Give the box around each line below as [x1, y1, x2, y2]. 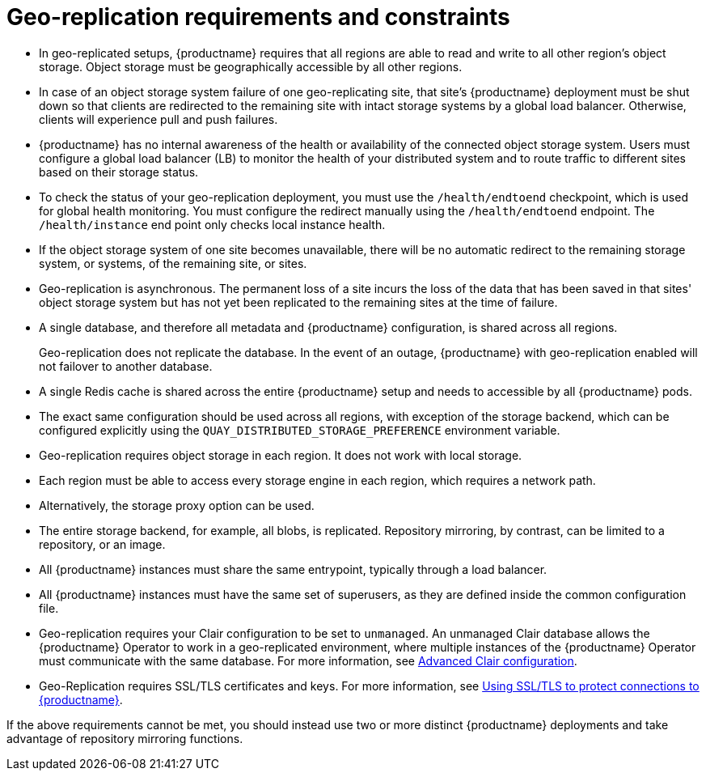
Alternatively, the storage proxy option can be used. [39, 498, 315, 512]
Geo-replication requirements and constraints [6, 3, 510, 31]
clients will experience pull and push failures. [39, 112, 278, 126]
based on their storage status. [39, 164, 199, 179]
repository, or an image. [39, 537, 166, 551]
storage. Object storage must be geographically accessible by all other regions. [39, 59, 463, 74]
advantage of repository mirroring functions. [6, 731, 243, 745]
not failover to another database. [39, 359, 213, 373]
